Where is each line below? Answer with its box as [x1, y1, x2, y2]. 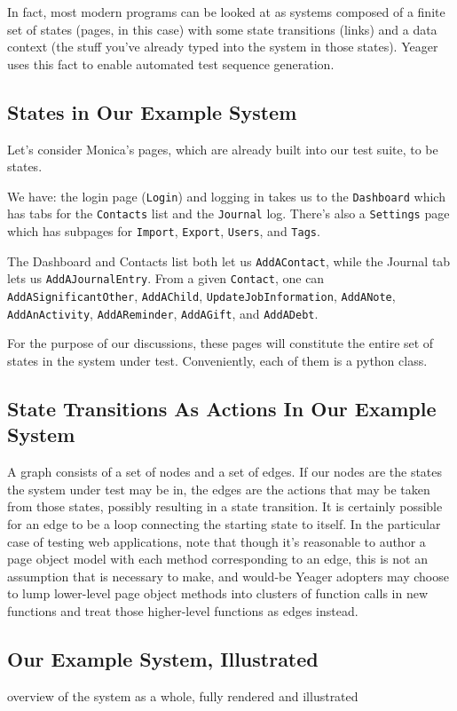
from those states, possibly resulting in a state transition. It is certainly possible [7, 497, 443, 516]
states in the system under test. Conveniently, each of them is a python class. [7, 351, 428, 369]
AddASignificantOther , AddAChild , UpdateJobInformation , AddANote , [7, 287, 396, 305]
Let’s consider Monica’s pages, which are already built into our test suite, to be [7, 139, 438, 158]
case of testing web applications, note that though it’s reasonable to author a [7, 532, 426, 550]
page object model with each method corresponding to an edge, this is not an [7, 549, 428, 568]
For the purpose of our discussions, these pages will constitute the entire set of [7, 334, 434, 352]
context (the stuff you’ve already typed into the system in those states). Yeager [7, 37, 438, 56]
